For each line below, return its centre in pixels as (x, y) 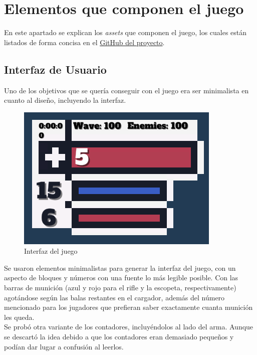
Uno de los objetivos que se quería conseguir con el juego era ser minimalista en (126, 90)
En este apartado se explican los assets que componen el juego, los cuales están (125, 32)
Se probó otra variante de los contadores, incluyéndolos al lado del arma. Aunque (129, 327)
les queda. (19, 317)
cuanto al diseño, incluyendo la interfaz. (65, 100)
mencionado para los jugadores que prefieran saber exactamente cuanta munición (128, 307)
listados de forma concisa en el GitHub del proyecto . (84, 42)
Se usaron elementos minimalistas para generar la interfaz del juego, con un (120, 268)
